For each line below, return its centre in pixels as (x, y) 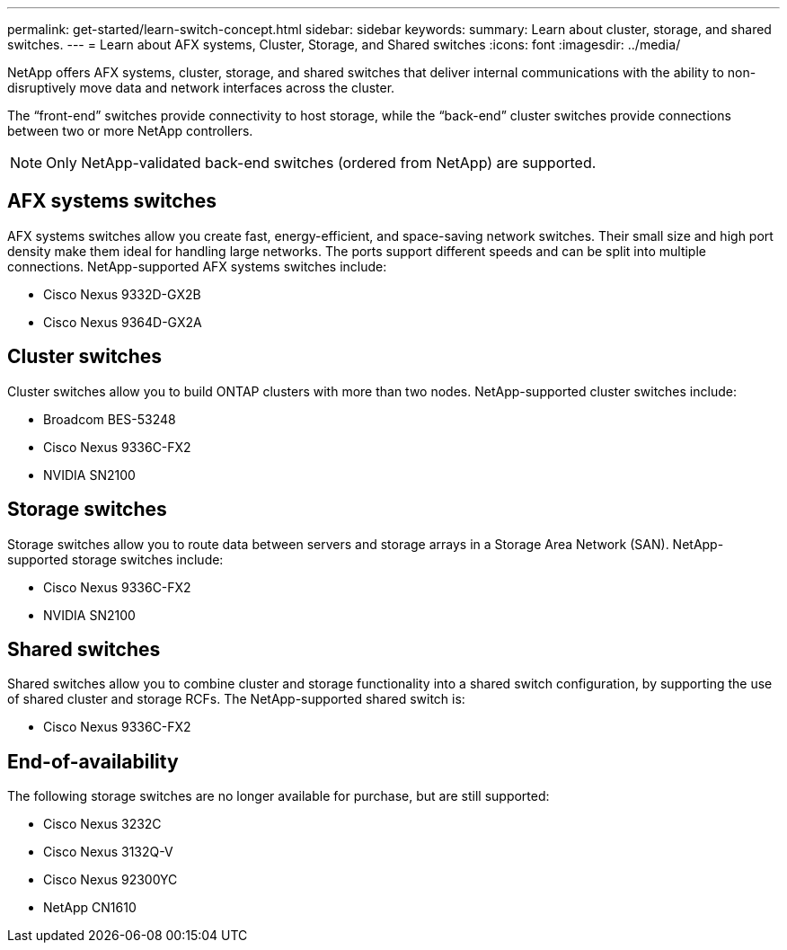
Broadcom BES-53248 (110, 419)
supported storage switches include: (115, 559)
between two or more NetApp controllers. (130, 131)
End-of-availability (93, 761)
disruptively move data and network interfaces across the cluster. (201, 88)
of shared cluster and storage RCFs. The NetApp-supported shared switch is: (236, 699)
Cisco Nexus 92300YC (111, 880)
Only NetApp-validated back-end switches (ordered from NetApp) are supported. (321, 163)
